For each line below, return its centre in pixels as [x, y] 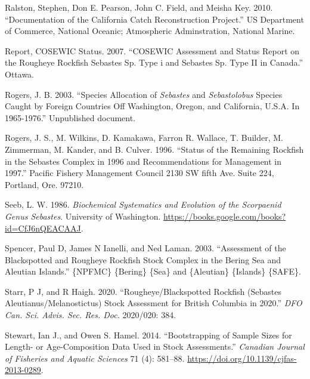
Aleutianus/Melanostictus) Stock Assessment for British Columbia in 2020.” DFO [154, 303]
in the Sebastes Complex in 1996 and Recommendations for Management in [143, 161]
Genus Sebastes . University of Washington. [83, 216]
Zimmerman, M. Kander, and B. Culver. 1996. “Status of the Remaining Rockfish [154, 149]
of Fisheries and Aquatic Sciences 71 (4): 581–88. [95, 358]
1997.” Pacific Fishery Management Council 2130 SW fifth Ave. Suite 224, [139, 173]
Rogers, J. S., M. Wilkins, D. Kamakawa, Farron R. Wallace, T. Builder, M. [144, 138]
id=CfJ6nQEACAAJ [43, 228]
